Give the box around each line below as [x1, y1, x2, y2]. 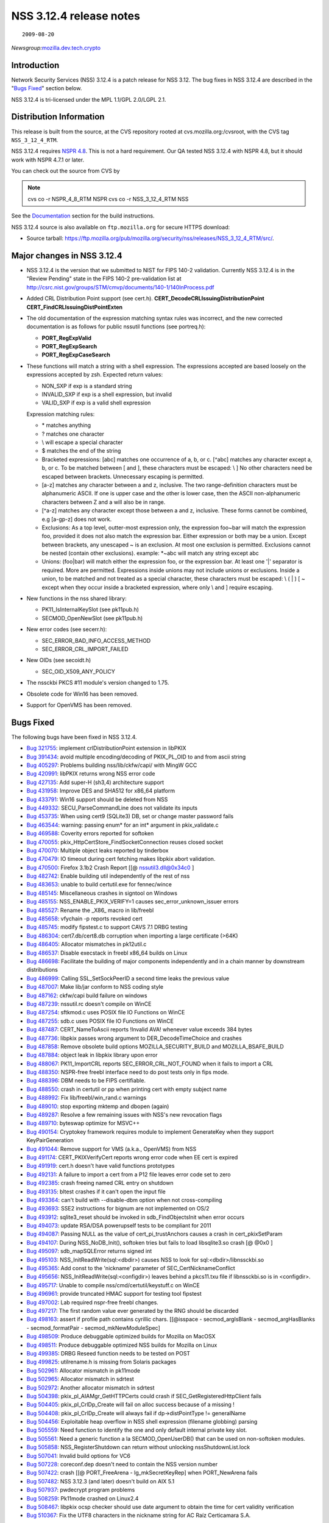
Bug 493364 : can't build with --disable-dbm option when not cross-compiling [26, 1196, 222, 1203]
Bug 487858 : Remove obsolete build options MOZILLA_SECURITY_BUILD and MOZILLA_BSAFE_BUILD [26, 1042, 285, 1050]
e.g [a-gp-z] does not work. [41, 515, 112, 523]
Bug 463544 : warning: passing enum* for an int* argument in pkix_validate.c [26, 821, 219, 829]
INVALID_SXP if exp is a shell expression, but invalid [41, 390, 172, 398]
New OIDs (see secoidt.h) [26, 657, 91, 664]
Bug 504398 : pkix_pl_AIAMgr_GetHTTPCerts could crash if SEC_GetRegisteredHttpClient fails [26, 1392, 262, 1399]
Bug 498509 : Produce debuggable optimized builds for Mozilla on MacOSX [26, 1333, 216, 1340]
